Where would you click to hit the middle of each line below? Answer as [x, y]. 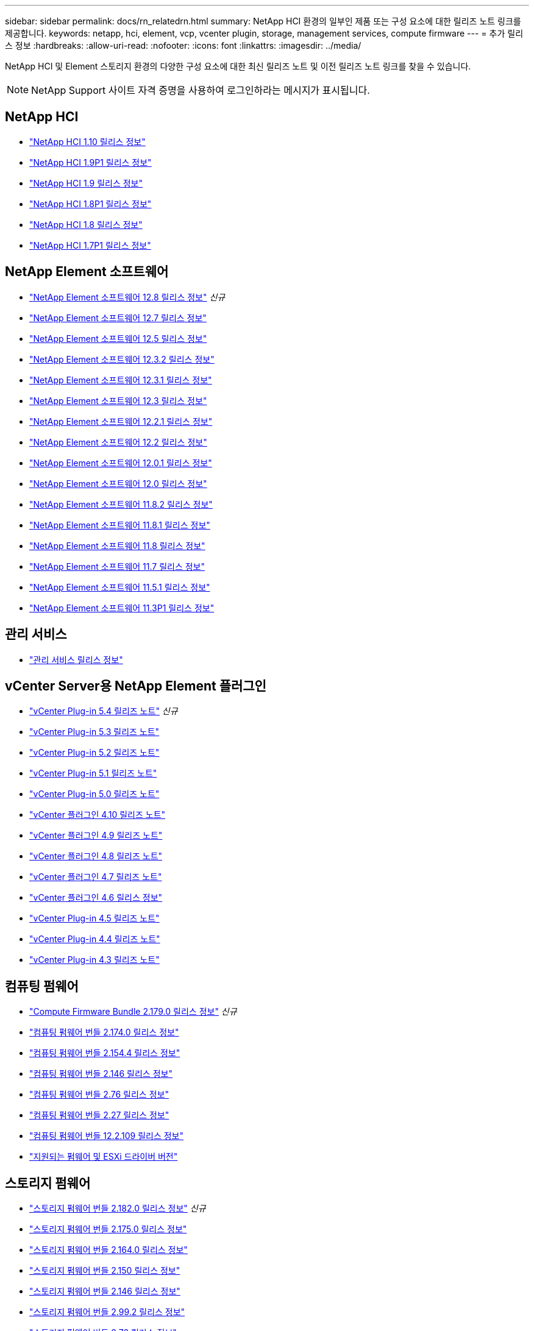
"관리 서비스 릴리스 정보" [76, 659]
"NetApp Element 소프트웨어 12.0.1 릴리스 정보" [121, 463]
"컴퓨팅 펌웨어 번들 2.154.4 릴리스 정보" [105, 1053]
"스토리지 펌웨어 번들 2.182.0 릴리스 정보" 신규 [118, 1209]
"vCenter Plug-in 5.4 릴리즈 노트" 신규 [104, 711]
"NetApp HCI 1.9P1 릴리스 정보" [91, 162]
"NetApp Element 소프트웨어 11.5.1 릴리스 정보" [120, 587]
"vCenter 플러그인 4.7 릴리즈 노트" [96, 877]
